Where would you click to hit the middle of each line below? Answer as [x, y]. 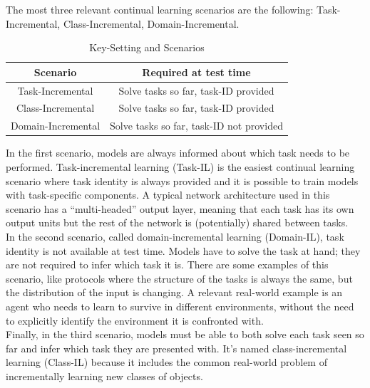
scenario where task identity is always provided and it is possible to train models [182, 180]
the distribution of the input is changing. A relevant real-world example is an [174, 292]
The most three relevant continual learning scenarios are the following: [160, 9]
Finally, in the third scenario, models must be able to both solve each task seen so [185, 334]
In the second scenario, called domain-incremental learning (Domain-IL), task [175, 236]
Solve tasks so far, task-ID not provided [196, 126]
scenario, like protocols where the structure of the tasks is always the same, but [179, 278]
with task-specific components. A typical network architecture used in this [168, 195]
